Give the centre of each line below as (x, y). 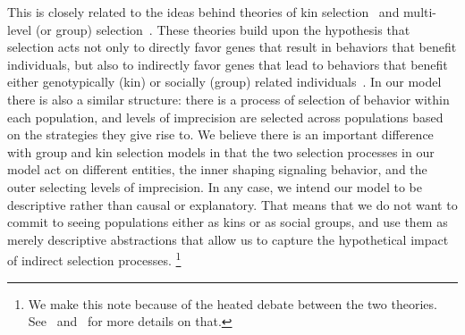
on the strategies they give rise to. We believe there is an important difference (220, 134)
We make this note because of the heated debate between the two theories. (232, 303)
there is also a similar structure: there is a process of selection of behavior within (228, 99)
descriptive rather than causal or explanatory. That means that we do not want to (232, 204)
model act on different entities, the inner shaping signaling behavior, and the (217, 169)
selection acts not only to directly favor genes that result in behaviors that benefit (232, 47)
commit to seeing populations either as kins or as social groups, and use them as (228, 222)
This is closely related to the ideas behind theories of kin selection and (203, 12)
